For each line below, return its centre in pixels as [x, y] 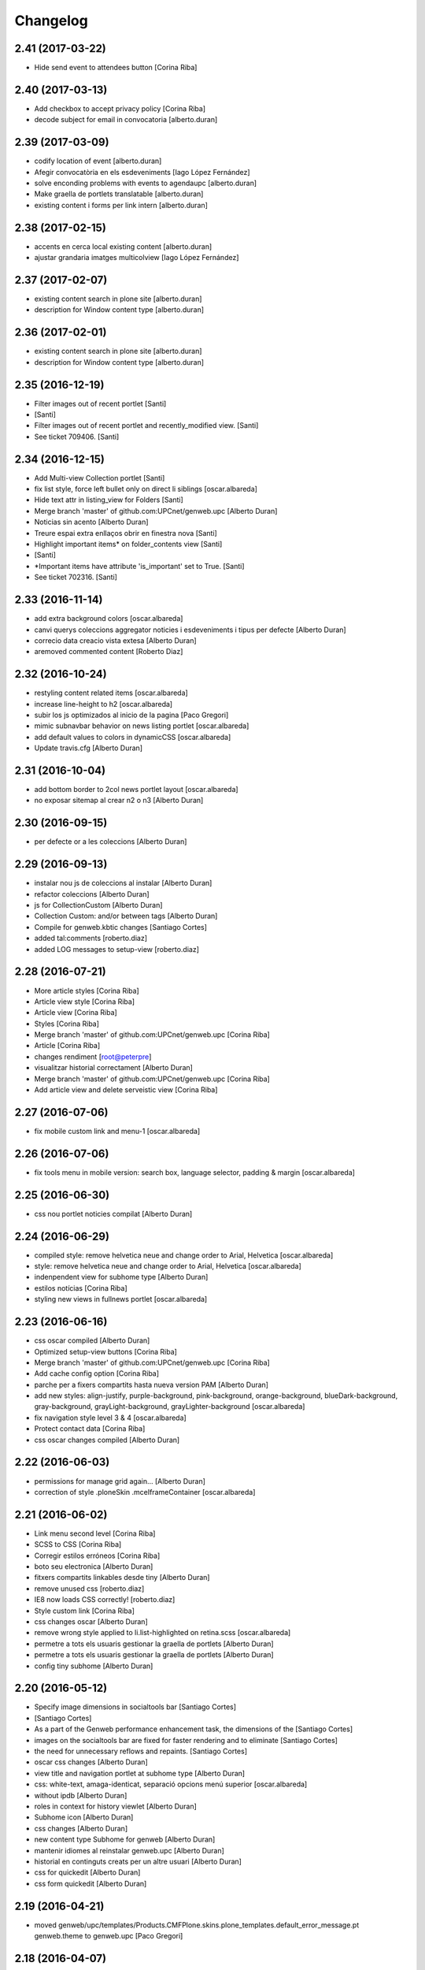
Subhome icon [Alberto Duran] [84, 1817]
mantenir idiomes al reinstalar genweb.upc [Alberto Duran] [129, 1850]
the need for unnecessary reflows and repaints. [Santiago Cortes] [141, 1751]
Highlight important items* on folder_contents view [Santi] [128, 545]
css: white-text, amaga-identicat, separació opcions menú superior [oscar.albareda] [171, 1784]
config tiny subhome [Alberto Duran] [94, 1666]
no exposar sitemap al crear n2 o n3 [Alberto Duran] [119, 801]
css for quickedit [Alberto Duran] [87, 1872]
